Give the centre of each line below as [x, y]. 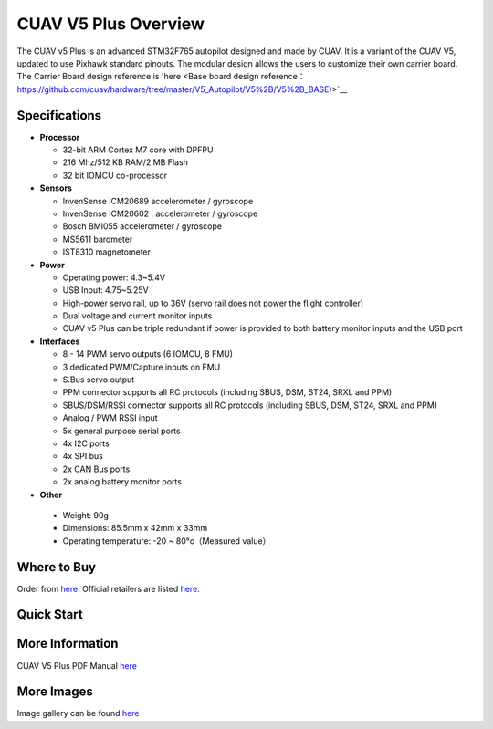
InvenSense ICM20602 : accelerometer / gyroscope [160, 213]
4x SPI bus [83, 456]
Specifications [59, 115]
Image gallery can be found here [78, 713]
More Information [68, 644]
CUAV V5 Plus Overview [111, 24]
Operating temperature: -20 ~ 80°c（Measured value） [167, 541]
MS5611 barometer [98, 239]
